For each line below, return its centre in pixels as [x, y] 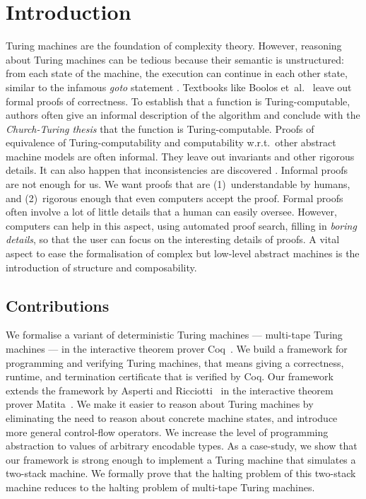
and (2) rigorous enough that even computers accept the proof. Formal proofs [175, 198]
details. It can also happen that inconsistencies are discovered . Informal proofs [177, 170]
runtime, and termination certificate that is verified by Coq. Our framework [170, 376]
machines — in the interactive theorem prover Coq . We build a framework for [177, 349]
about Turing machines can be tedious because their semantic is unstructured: [175, 59]
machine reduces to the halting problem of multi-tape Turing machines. [160, 487]
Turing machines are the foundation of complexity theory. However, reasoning [174, 46]
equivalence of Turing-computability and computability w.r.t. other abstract [171, 142]
